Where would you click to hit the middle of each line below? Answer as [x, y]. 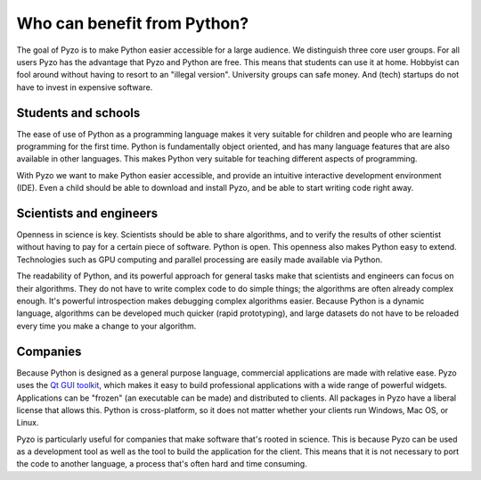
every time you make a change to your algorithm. [106, 326]
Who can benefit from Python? [133, 23]
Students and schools [78, 113]
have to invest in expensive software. [85, 87]
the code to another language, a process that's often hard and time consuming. [162, 464]
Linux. [28, 423]
